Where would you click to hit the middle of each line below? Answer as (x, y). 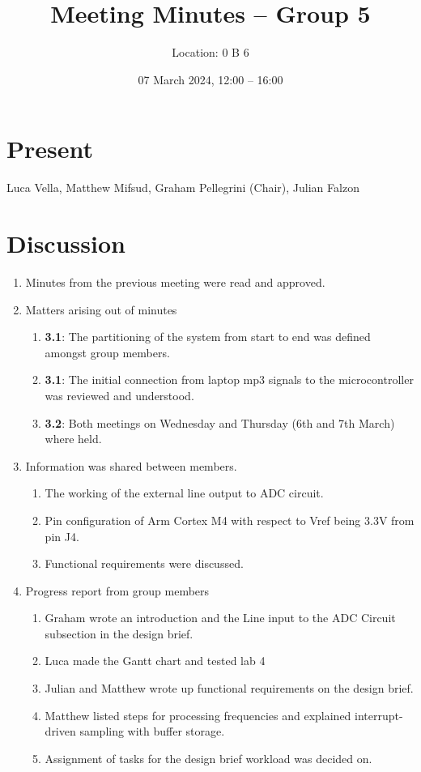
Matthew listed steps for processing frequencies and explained (198, 715)
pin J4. (62, 536)
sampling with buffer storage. (152, 731)
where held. (73, 439)
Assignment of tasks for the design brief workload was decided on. (208, 758)
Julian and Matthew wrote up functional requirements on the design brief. (229, 688)
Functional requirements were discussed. (144, 563)
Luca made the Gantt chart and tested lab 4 (155, 661)
